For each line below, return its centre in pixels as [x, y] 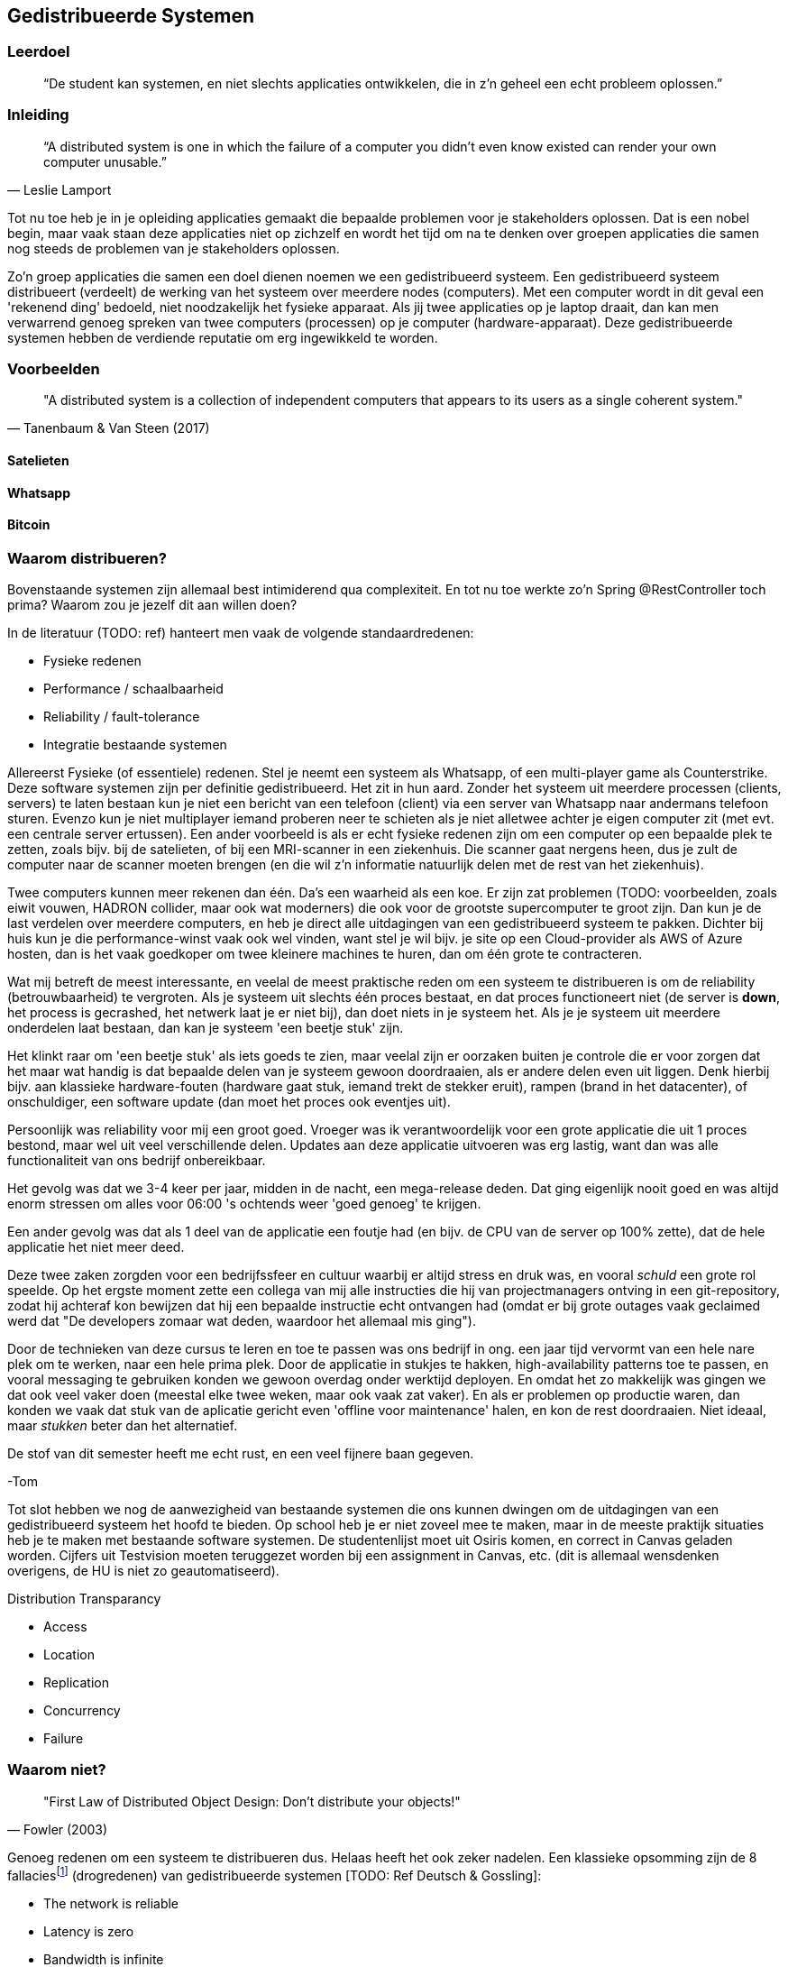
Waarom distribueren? [87, 558]
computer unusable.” [105, 161]
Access [65, 1627]
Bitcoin [29, 525]
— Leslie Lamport [60, 189]
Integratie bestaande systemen [135, 745]
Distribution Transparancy [84, 1599]
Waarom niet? [57, 1770]
